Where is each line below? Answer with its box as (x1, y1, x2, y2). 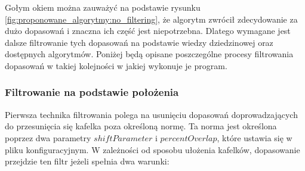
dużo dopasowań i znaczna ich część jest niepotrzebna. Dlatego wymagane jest (5, 24, 291, 37)
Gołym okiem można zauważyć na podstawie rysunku (5, 1, 201, 13)
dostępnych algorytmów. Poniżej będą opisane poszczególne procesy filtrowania (5, 48, 294, 60)
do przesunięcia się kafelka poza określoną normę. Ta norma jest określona (5, 120, 277, 132)
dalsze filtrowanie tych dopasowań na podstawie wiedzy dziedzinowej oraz (5, 36, 273, 48)
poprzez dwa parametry (5, 131, 91, 144)
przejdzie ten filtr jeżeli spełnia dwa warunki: (5, 155, 170, 167)
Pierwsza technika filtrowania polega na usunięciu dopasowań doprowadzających (5, 108, 298, 120)
